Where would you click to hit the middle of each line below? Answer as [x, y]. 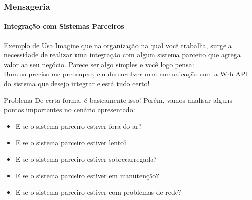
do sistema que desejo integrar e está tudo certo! [77, 84]
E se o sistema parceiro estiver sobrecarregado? [86, 159]
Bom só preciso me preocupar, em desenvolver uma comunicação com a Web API [126, 74]
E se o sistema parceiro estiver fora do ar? [79, 126]
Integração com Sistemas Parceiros [64, 26]
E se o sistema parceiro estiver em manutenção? [87, 175]
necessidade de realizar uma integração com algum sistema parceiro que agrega [122, 55]
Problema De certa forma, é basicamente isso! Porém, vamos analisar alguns [118, 100]
